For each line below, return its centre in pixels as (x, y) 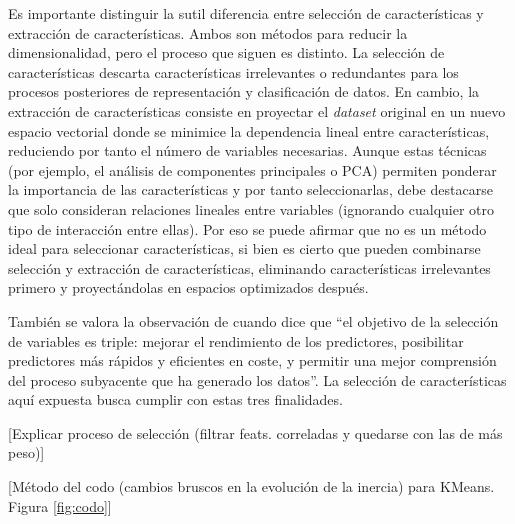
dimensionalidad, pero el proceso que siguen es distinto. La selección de (226, 52)
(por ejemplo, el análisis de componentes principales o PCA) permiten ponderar (252, 169)
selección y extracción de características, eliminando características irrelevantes (249, 267)
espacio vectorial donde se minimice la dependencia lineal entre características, (249, 130)
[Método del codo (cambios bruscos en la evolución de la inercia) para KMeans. (251, 486)
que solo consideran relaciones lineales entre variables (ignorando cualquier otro (251, 208)
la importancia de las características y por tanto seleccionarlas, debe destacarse (250, 189)
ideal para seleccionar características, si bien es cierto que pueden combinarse (244, 248)
